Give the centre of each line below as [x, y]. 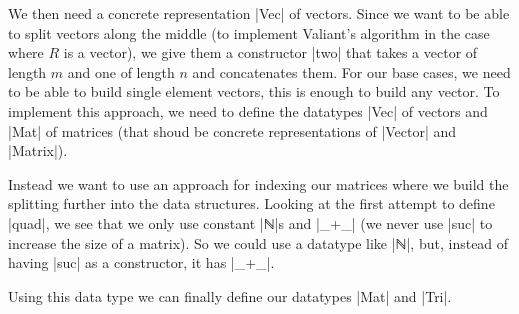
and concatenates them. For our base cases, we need [351, 71]
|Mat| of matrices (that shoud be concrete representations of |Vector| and [232, 130]
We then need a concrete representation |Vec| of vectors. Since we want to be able [259, 13]
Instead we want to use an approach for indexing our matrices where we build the [258, 183]
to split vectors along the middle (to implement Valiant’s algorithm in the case [249, 32]
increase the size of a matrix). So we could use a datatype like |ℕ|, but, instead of [258, 242]
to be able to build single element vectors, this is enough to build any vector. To [254, 91]
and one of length [121, 71]
